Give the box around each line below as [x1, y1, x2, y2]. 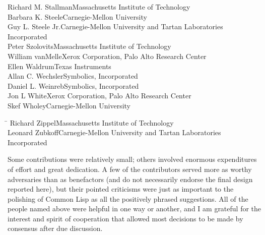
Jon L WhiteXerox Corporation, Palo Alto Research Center [8, 90, 191, 101]
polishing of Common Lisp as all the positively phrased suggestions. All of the [8, 193, 248, 204]
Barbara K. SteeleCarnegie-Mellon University [8, 11, 147, 22]
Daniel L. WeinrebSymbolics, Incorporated [8, 80, 139, 91]
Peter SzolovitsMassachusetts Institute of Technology [8, 41, 171, 51]
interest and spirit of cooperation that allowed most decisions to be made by [8, 213, 243, 223]
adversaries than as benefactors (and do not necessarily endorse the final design [8, 173, 253, 184]
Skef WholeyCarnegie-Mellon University [8, 100, 131, 110]
